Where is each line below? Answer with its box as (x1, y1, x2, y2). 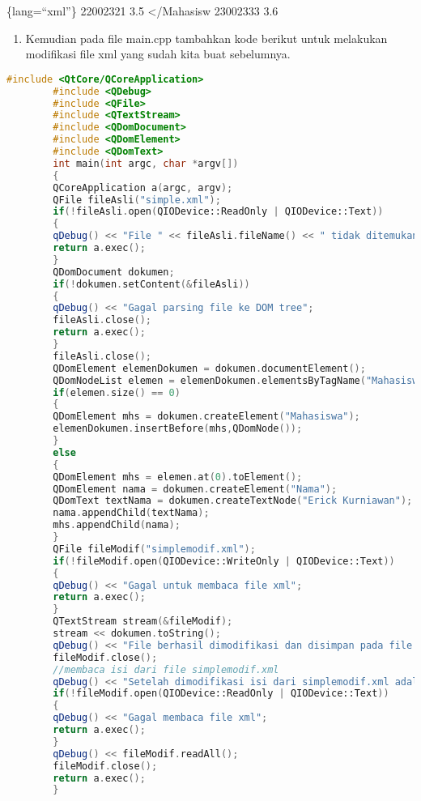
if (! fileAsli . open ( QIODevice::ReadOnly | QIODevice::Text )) (53, 206, 384, 218)
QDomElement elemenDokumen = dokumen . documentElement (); (53, 362, 366, 374)
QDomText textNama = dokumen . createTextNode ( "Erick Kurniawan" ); (53, 495, 413, 507)
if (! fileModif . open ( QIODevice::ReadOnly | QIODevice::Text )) (53, 688, 389, 700)
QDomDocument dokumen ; (53, 266, 175, 278)
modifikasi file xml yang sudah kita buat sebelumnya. (25, 45, 291, 62)
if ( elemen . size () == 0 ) (53, 386, 181, 398)
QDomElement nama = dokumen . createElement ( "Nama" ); (53, 483, 338, 495)
